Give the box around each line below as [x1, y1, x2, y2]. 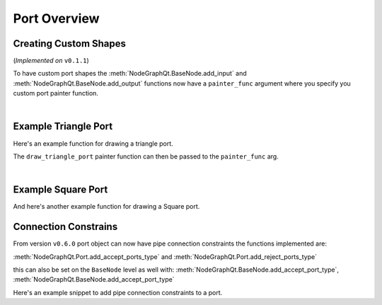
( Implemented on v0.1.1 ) [13, 57, 90, 65]
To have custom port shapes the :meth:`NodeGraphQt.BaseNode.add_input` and [13, 69, 247, 78]
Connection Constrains [13, 221, 118, 233]
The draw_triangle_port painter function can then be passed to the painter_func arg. [13, 152, 279, 161]
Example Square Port [13, 184, 108, 196]
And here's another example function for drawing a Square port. [13, 202, 200, 211]
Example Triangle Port [13, 120, 113, 132]
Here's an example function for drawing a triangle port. [13, 139, 173, 148]
